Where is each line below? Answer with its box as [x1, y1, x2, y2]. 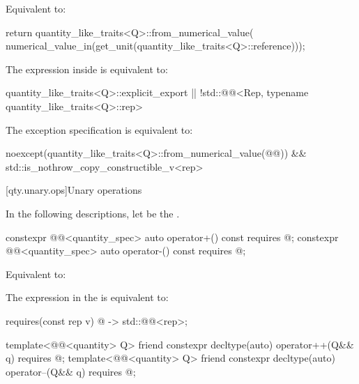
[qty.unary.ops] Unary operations [6, 183, 142, 197]
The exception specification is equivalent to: [6, 122, 193, 137]
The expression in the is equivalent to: [6, 290, 169, 305]
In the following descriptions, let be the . [6, 206, 180, 220]
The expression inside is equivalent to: [6, 61, 168, 76]
